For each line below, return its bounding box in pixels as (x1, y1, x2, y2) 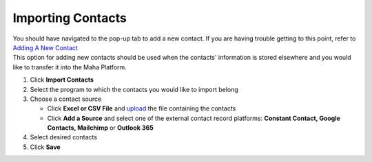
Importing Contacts (12, 10, 127, 25)
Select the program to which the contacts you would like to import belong (30, 85, 239, 93)
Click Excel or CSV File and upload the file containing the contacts (47, 104, 236, 113)
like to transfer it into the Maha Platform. (12, 62, 127, 71)
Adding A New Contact (12, 43, 79, 51)
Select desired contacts (30, 133, 98, 141)
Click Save (30, 143, 61, 151)
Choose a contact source (30, 95, 102, 103)
